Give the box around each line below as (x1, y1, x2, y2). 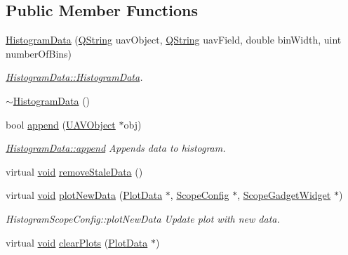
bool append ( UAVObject (6, 117, 116, 131)
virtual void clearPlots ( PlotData (6, 235, 148, 249)
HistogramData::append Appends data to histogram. (6, 140, 226, 155)
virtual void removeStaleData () (6, 164, 143, 178)
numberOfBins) (6, 46, 72, 60)
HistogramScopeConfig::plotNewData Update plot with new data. (6, 211, 280, 225)
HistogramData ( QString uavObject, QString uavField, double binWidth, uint (6, 32, 342, 47)
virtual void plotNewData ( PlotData (6, 188, 163, 202)
